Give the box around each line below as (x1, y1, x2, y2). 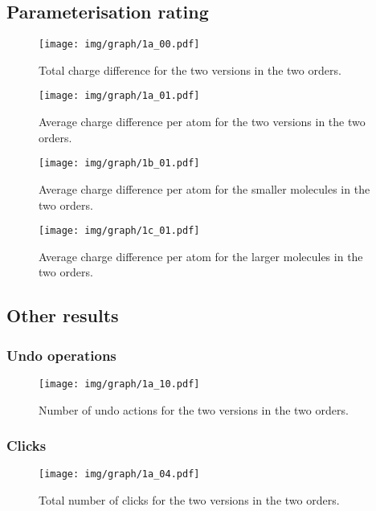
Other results (6, 303, 119, 328)
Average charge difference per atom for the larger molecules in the (39, 247, 363, 264)
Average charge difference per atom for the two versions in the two (39, 113, 366, 130)
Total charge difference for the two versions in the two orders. (39, 61, 341, 78)
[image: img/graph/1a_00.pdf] (39, 39, 200, 51)
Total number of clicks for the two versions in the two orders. (39, 492, 340, 509)
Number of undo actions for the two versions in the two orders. (39, 401, 349, 418)
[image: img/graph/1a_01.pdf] (39, 90, 200, 102)
